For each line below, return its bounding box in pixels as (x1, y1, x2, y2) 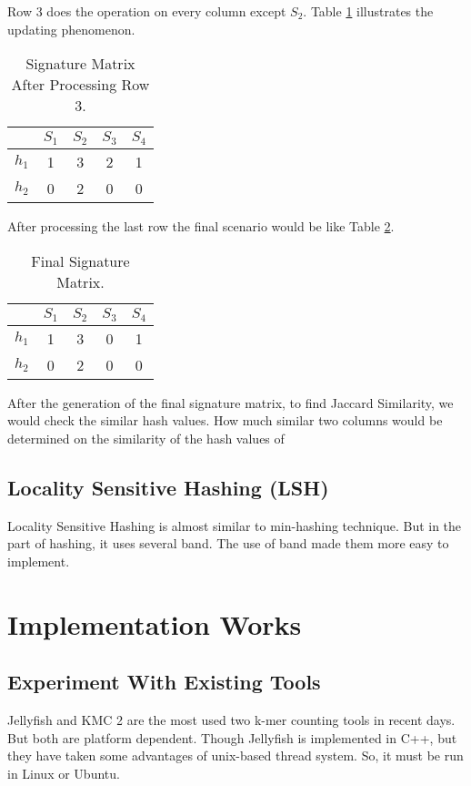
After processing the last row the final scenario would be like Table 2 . (7, 217, 395, 236)
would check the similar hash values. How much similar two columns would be (7, 411, 443, 430)
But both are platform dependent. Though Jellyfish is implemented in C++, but (7, 728, 457, 747)
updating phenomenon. (7, 19, 135, 38)
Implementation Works (7, 605, 302, 642)
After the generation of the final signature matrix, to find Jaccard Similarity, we (7, 393, 454, 412)
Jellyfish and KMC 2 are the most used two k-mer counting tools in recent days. (7, 710, 456, 729)
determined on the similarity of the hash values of (7, 428, 285, 447)
